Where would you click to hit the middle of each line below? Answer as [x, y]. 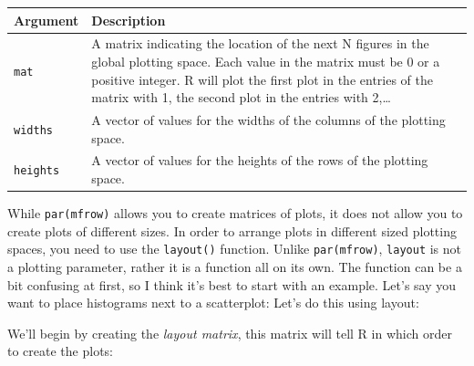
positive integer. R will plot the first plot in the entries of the [262, 79]
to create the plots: [60, 351]
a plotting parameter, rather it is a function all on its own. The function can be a [235, 267]
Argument [46, 20]
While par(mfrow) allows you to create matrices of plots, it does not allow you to [235, 213]
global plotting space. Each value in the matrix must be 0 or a [266, 61]
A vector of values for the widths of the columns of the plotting [268, 119]
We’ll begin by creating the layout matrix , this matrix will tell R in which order [230, 333]
